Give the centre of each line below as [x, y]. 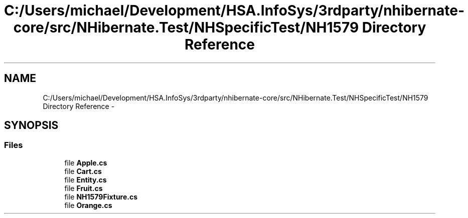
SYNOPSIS [31, 125]
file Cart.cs [83, 171]
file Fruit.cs [84, 188]
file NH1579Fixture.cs [101, 196]
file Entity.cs [86, 179]
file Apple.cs [86, 162]
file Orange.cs [88, 205]
